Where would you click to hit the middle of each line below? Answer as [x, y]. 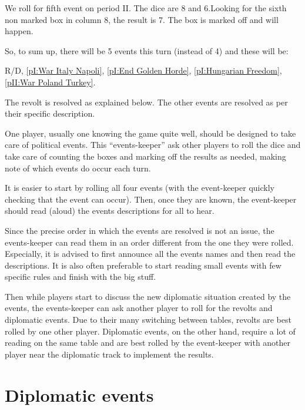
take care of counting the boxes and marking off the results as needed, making [145, 156]
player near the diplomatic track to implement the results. [109, 354]
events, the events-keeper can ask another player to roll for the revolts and [139, 308]
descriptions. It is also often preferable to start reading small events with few [143, 265]
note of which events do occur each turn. [78, 168]
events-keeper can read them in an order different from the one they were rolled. [149, 242]
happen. [19, 31]
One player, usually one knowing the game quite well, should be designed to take [150, 133]
